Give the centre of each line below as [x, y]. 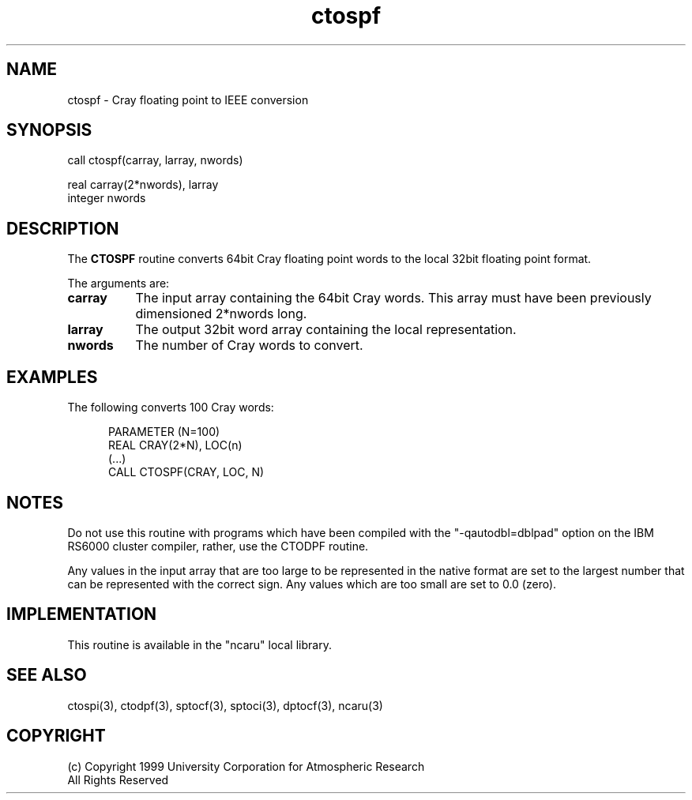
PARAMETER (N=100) [164, 432]
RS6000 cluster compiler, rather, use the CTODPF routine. [218, 546]
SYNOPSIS [49, 130]
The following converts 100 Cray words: [171, 408]
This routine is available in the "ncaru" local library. [199, 644]
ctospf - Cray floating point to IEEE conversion [188, 100]
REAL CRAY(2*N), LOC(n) [175, 445]
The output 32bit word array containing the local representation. [326, 330]
